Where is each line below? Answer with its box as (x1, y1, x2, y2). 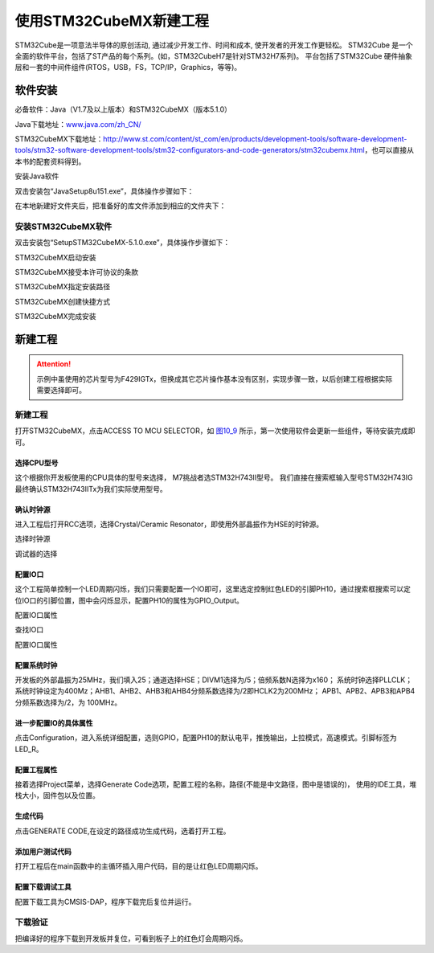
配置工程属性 (14, 764, 58, 775)
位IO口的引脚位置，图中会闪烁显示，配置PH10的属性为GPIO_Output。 (14, 595, 244, 605)
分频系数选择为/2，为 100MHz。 (14, 697, 122, 707)
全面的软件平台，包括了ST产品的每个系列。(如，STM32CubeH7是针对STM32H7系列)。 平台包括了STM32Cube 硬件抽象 (14, 51, 413, 60)
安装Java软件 (14, 171, 59, 181)
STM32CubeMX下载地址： (14, 134, 104, 144)
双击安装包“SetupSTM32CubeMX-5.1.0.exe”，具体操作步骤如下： (14, 238, 231, 247)
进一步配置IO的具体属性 (14, 718, 93, 727)
